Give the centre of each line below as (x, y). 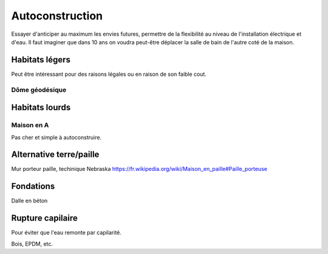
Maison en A (30, 125)
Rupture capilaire (45, 218)
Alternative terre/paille (55, 155)
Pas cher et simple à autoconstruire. (56, 137)
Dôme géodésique (39, 90)
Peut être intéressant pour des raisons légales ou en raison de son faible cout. (109, 74)
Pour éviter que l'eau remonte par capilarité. (66, 233)
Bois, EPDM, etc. (32, 244)
